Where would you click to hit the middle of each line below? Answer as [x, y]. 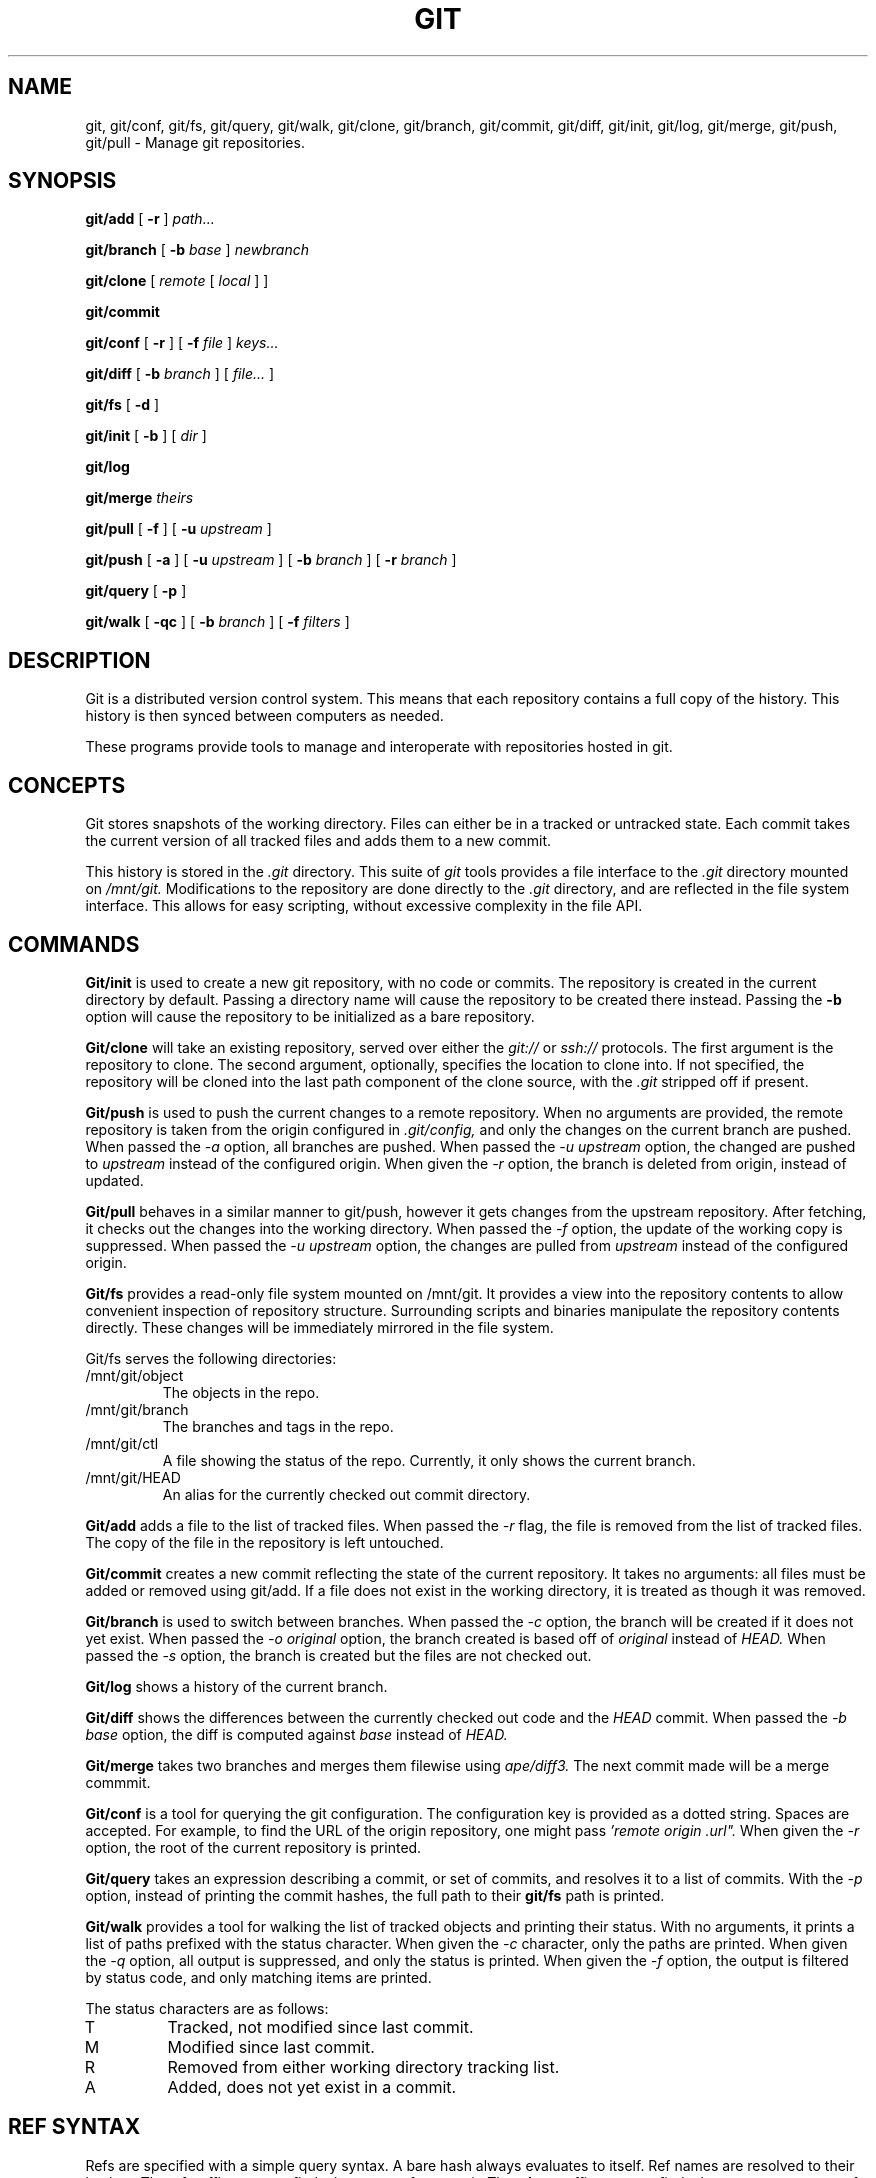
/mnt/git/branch [137, 1409]
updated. [114, 1180]
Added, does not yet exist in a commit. [312, 2086]
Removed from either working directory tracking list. [363, 2066]
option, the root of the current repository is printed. [253, 1847]
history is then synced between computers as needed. [264, 716]
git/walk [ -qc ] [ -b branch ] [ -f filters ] [217, 622]
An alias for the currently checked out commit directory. [346, 1494]
